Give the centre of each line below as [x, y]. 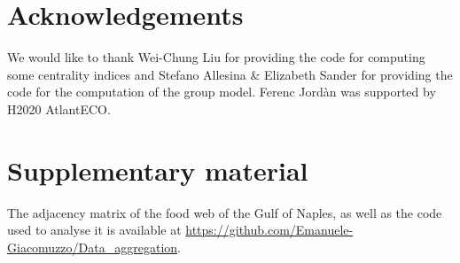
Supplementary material [158, 170]
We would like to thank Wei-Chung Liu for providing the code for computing [216, 57]
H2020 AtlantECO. [59, 108]
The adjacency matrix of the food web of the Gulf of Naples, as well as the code [225, 212]
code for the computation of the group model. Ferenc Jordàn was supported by [222, 92]
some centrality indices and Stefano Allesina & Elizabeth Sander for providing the [230, 74]
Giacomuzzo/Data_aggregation [93, 247]
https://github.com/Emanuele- [269, 230]
